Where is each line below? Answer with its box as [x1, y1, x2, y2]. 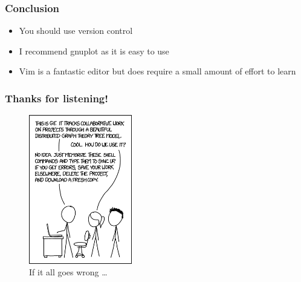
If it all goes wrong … [29, 266, 108, 278]
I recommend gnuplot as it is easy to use [19, 44, 169, 57]
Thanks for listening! [5, 90, 108, 105]
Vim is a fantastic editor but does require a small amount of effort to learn [19, 65, 296, 77]
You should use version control [19, 24, 133, 37]
